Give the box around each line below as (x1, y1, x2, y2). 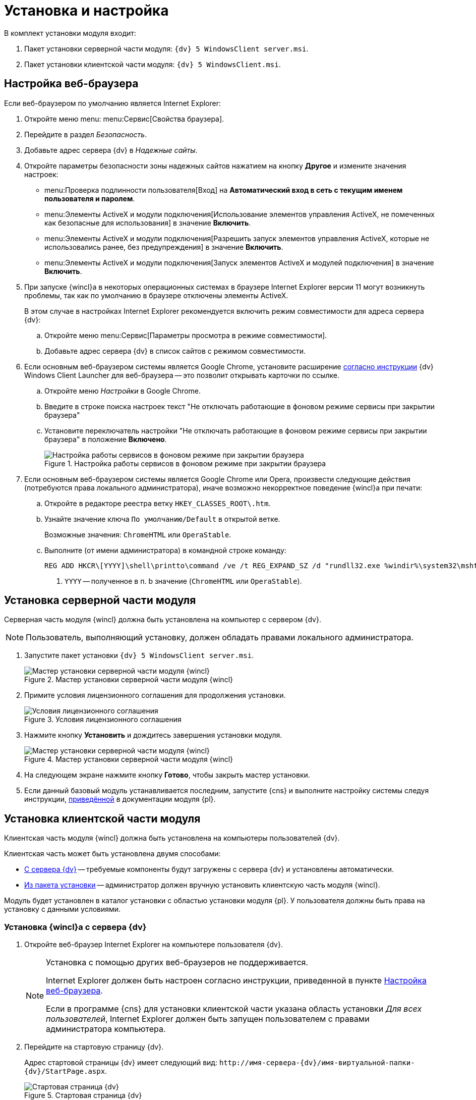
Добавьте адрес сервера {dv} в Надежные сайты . (24, 145, 198, 154)
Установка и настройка (4, 2, 169, 19)
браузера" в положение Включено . (44, 434, 167, 444)
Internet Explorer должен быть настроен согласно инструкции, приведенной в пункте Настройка (46, 975, 427, 986)
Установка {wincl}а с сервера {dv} (4, 921, 147, 932)
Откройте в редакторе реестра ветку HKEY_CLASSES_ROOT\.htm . (44, 499, 271, 508)
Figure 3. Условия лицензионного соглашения (24, 715, 182, 724)
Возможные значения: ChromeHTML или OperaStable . (44, 530, 231, 539)
